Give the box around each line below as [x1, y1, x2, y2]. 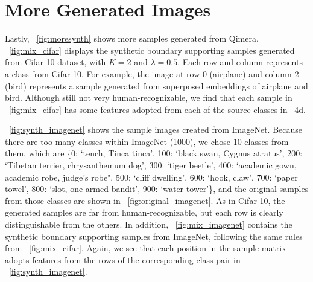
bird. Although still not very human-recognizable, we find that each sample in [5, 91, 292, 104]
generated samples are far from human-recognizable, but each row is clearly [5, 206, 283, 219]
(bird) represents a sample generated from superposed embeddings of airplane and [5, 79, 308, 92]
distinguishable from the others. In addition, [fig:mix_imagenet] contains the [5, 218, 292, 231]
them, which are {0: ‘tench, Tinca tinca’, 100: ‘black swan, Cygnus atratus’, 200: [5, 147, 303, 159]
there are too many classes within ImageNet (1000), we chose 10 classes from [5, 135, 289, 147]
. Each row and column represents [177, 56, 303, 68]
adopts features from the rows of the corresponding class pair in [5, 253, 241, 266]
